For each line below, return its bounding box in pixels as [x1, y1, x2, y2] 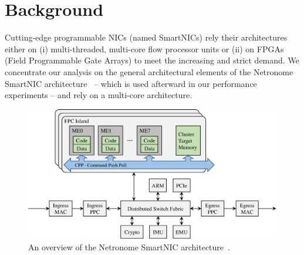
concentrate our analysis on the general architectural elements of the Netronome [5, 65, 293, 78]
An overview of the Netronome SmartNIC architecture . [28, 240, 230, 253]
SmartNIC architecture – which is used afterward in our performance [5, 77, 257, 89]
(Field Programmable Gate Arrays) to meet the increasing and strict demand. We [5, 54, 299, 66]
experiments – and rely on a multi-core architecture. [5, 89, 192, 101]
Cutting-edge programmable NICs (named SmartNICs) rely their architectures [5, 31, 288, 43]
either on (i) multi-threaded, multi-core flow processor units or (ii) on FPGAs [5, 42, 284, 55]
